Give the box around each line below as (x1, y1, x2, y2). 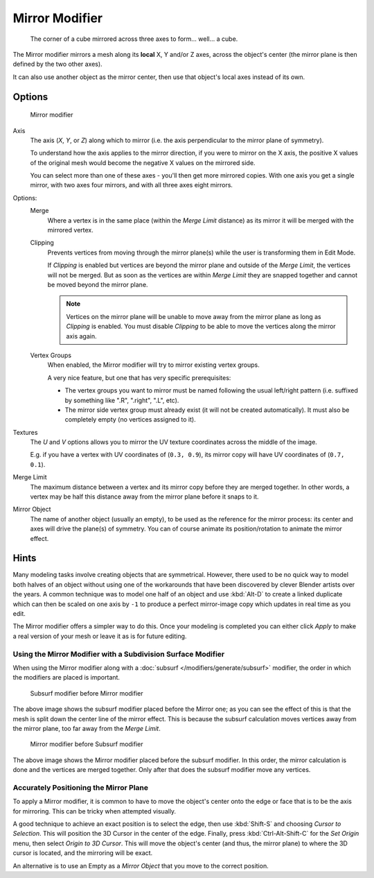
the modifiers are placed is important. (12, 673, 121, 682)
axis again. (66, 332, 97, 340)
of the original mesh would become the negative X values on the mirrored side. (30, 158, 256, 166)
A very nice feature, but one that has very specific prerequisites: (47, 373, 231, 381)
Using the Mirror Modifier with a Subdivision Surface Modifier (12, 649, 225, 659)
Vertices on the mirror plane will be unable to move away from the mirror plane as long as (66, 312, 321, 320)
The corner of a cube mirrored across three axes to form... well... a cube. (30, 35, 238, 43)
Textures (12, 428, 38, 436)
